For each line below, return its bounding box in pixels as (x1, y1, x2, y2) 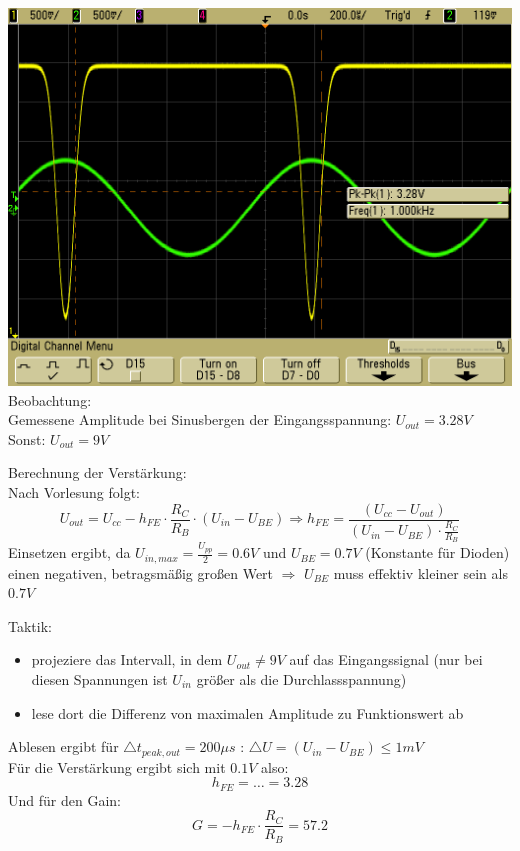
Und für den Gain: (8, 789, 121, 810)
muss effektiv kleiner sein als (333, 562, 508, 583)
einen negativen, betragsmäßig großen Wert (8, 562, 274, 583)
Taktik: (8, 615, 52, 636)
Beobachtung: (8, 389, 92, 410)
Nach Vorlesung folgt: (8, 481, 140, 502)
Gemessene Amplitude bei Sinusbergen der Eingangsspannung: (8, 409, 392, 430)
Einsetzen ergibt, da (8, 542, 131, 563)
